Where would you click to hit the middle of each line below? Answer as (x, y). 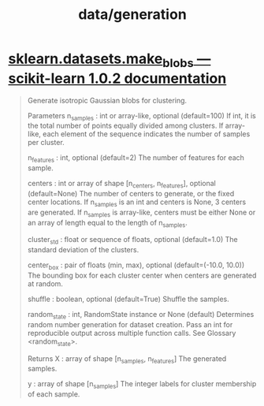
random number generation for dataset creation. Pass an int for (130, 324)
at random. (45, 283)
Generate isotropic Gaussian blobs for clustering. (107, 100)
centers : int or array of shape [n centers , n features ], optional (122, 184)
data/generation (132, 15)
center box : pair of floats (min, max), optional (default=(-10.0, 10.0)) (136, 266)
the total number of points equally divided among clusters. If (125, 126)
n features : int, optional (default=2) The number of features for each (136, 159)
